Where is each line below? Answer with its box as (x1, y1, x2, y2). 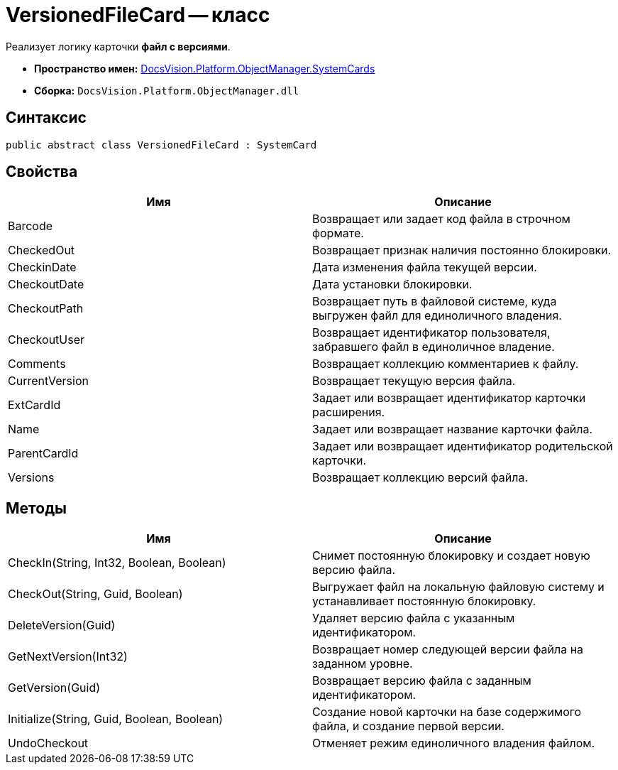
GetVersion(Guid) (8, 680, 101, 695)
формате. (312, 226, 364, 241)
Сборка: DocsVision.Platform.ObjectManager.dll (34, 84, 299, 97)
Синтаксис (6, 109, 87, 127)
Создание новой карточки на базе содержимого (312, 705, 582, 720)
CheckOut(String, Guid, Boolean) (8, 587, 183, 602)
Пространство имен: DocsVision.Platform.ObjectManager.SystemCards (34, 62, 375, 75)
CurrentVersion (8, 374, 89, 389)
